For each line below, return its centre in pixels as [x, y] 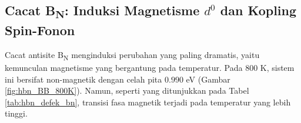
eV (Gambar [208, 79]
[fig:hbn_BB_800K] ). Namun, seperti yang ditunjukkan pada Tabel [127, 90]
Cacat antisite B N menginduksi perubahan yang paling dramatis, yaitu [132, 55]
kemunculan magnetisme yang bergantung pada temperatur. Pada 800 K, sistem [150, 68]
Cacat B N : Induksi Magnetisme [102, 11]
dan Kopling [258, 10]
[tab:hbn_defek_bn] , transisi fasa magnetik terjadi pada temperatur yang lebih [148, 102]
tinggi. [16, 113]
